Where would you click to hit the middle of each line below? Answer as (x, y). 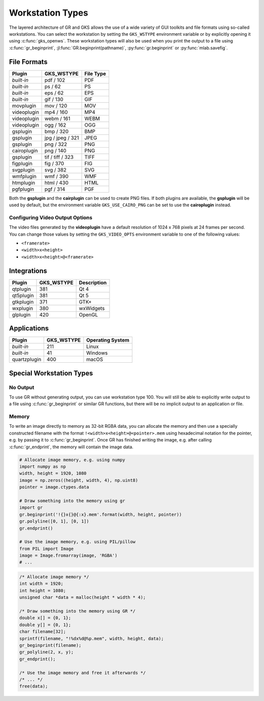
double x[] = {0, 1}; (45, 618)
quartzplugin (27, 359)
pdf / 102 (55, 80)
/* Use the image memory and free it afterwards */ (83, 673)
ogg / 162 (55, 125)
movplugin (24, 106)
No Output (22, 387)
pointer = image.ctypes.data (54, 487)
